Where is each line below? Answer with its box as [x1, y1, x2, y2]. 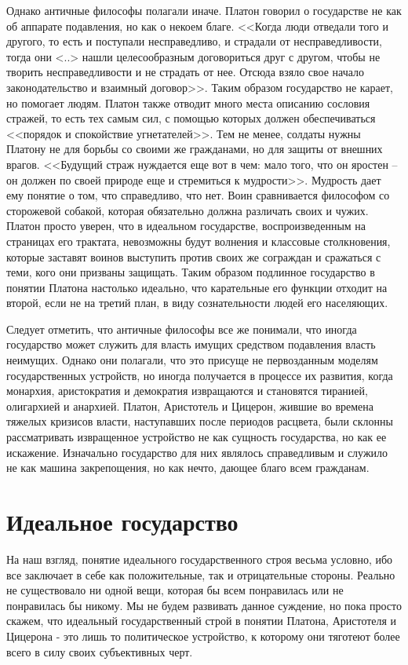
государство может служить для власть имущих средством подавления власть [6, 336, 376, 353]
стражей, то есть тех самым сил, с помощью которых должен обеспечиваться [6, 110, 376, 126]
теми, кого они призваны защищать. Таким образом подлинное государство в [6, 264, 375, 280]
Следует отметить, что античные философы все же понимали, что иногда [6, 320, 357, 337]
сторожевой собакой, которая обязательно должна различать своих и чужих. [6, 202, 369, 218]
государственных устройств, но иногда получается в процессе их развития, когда [6, 367, 393, 383]
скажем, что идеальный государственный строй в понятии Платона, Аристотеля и [6, 612, 397, 629]
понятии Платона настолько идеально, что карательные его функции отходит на [6, 279, 388, 295]
